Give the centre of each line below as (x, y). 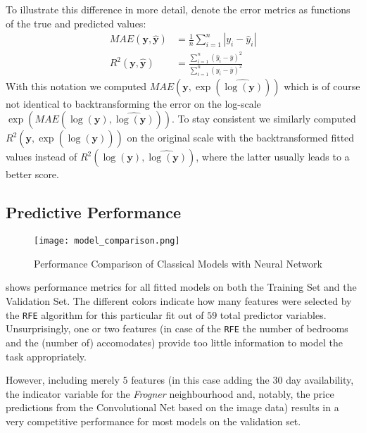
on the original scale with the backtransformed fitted (241, 138)
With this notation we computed (76, 86)
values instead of (42, 157)
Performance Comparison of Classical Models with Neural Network (178, 263)
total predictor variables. (273, 314)
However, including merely (63, 380)
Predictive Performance (93, 212)
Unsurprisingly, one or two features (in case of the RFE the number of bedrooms (177, 328)
